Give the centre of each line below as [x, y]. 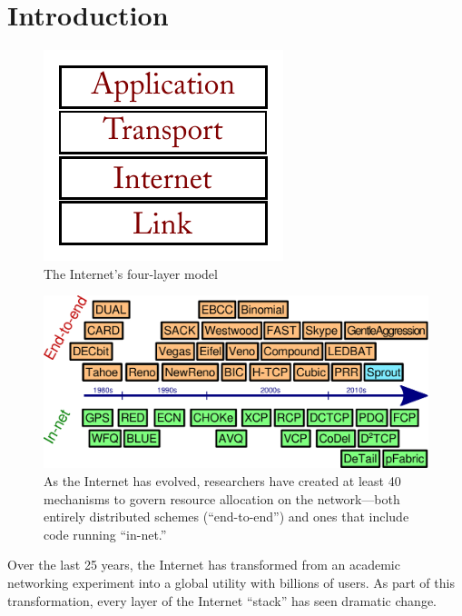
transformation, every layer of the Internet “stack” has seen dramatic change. [222, 600]
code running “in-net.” [105, 534]
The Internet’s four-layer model [131, 273]
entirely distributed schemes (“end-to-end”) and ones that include [226, 517]
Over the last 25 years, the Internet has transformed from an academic [204, 565]
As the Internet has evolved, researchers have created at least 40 [222, 480]
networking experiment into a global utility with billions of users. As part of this [231, 582]
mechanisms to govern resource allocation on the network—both [222, 498]
